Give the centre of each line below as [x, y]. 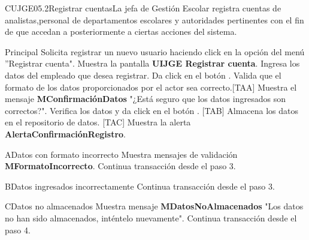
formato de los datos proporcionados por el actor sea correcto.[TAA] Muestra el [151, 87]
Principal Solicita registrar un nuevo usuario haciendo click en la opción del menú [155, 51]
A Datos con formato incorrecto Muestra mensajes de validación [121, 154]
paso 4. [18, 229]
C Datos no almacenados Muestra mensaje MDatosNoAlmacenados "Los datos [154, 206]
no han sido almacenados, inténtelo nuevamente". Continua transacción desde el [151, 217]
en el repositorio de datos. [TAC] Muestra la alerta [98, 122]
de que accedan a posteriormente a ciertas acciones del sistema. [121, 31]
